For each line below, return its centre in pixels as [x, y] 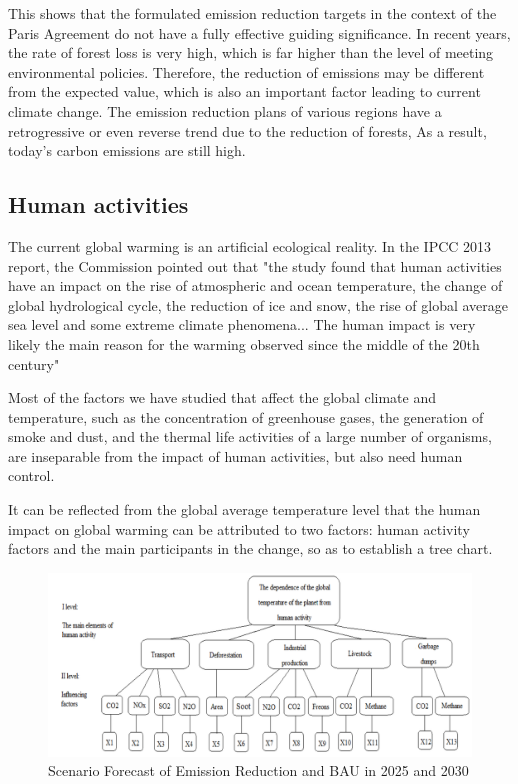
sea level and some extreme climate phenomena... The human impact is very [242, 324]
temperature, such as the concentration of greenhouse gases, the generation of [246, 416]
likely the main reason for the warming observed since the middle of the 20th [244, 343]
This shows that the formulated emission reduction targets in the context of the [252, 13]
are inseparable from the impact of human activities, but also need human [235, 455]
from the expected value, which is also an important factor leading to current [244, 91]
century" [34, 363]
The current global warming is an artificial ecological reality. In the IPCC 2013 [250, 245]
